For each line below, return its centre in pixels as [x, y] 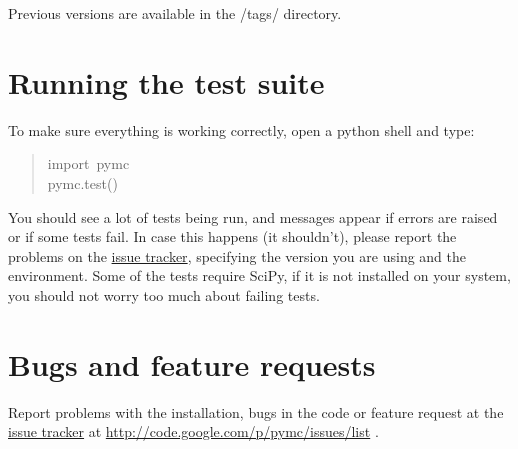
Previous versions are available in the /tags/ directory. [175, 13]
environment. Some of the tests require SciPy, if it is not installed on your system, [259, 275]
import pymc [88, 163]
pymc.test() [82, 182]
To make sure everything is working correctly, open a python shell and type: [241, 129]
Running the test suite [166, 81]
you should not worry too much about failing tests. [164, 294]
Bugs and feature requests [192, 363]
